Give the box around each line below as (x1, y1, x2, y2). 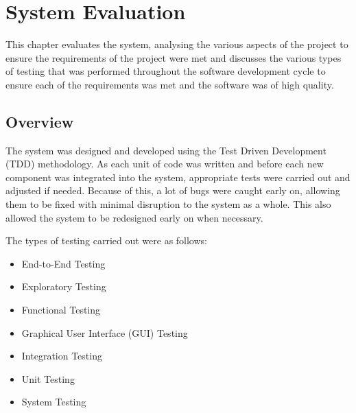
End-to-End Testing (21, 256, 106, 270)
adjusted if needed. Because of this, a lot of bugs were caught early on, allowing (5, 183, 340, 198)
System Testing (21, 394, 86, 409)
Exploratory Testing (21, 279, 106, 294)
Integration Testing (21, 349, 102, 363)
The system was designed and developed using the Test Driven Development (5, 143, 327, 157)
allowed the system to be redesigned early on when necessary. (5, 210, 263, 224)
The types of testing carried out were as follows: (5, 233, 207, 248)
